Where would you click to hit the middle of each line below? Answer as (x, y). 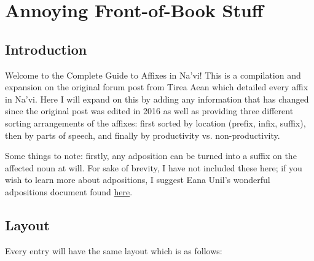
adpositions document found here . (69, 191)
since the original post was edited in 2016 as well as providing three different (149, 111)
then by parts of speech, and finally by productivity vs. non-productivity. (143, 135)
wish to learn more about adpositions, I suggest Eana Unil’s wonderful (138, 180)
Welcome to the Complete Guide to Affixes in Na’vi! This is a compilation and (153, 75)
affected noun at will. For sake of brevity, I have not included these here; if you (154, 167)
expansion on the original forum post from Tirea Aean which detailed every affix (157, 87)
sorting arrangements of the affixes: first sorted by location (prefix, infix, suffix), (155, 123)
